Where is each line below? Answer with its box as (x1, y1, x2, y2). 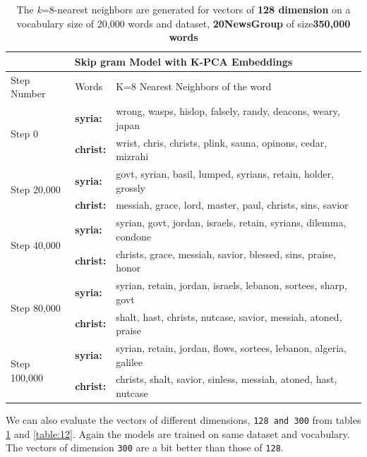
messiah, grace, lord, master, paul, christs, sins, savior (116, 197, 349, 212)
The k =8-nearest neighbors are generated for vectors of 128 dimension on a (16, 2, 351, 16)
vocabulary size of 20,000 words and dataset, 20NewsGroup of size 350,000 (16, 16, 351, 30)
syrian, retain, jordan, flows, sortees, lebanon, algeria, (116, 340, 347, 355)
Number (11, 86, 46, 101)
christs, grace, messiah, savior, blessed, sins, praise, (116, 246, 336, 261)
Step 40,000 (11, 238, 61, 252)
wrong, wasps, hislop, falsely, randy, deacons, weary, (116, 104, 340, 118)
